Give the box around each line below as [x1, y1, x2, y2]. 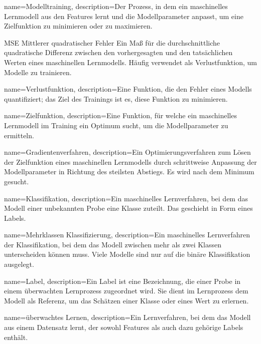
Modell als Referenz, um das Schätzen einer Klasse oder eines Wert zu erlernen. [4, 295, 249, 305]
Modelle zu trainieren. [4, 67, 72, 77]
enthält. [4, 331, 28, 342]
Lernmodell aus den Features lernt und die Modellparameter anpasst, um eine [4, 11, 243, 21]
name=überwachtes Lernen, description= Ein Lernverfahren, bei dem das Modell [4, 312, 251, 322]
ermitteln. [4, 130, 34, 140]
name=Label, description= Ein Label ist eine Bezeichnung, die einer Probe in [4, 275, 241, 286]
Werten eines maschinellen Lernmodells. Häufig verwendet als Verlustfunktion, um [4, 57, 257, 67]
